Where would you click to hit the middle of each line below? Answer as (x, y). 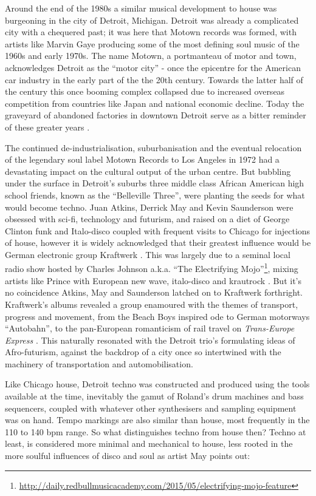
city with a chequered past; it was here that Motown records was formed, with (151, 32)
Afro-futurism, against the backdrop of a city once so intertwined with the (143, 352)
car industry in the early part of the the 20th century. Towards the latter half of (154, 79)
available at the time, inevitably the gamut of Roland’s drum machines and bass (154, 396)
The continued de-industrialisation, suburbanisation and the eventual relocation (153, 147)
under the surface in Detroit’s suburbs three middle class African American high (155, 183)
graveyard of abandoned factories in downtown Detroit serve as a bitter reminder (156, 115)
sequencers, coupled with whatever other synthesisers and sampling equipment (151, 408)
